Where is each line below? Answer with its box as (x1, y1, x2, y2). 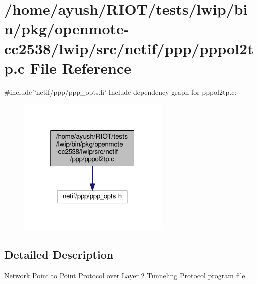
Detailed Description (4, 246, 114, 262)
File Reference (30, 57, 131, 78)
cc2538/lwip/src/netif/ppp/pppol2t (4, 38, 254, 58)
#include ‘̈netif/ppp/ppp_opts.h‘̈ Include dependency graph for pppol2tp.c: (4, 86, 237, 97)
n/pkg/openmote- (4, 18, 129, 39)
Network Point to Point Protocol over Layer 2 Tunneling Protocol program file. (4, 270, 247, 280)
